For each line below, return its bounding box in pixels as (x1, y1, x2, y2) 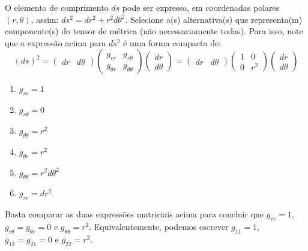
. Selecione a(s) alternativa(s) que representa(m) (125, 13, 303, 25)
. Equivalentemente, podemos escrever (89, 220, 229, 232)
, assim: (31, 13, 59, 25)
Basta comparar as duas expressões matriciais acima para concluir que (5, 208, 264, 220)
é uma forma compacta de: (123, 36, 222, 49)
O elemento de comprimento (5, 1, 109, 13)
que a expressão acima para (5, 36, 106, 49)
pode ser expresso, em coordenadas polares (122, 1, 280, 13)
